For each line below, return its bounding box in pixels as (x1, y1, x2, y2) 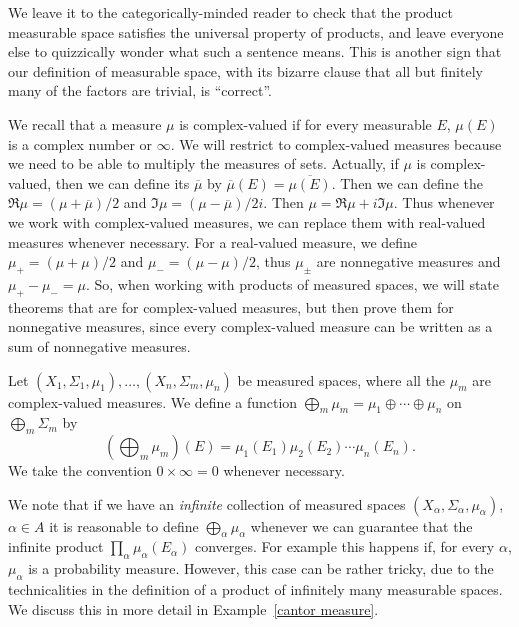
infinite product (8, 536, 104, 557)
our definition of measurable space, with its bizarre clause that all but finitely (8, 60, 483, 81)
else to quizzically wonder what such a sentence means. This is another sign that (8, 41, 502, 62)
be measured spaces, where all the (237, 369, 446, 390)
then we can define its (55, 172, 190, 193)
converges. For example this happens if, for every (195, 536, 495, 557)
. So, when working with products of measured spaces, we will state (85, 273, 500, 294)
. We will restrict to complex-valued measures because (170, 133, 502, 154)
